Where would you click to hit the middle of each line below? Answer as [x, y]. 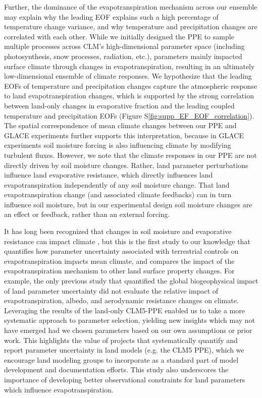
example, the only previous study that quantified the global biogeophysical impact [131, 281]
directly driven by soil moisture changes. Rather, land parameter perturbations [126, 165]
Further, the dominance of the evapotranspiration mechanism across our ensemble [131, 7]
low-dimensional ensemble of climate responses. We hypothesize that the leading [128, 76]
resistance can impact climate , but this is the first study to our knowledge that [127, 241]
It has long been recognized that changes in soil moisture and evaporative [118, 231]
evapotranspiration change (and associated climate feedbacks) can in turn [118, 194]
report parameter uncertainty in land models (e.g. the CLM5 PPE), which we [124, 350]
